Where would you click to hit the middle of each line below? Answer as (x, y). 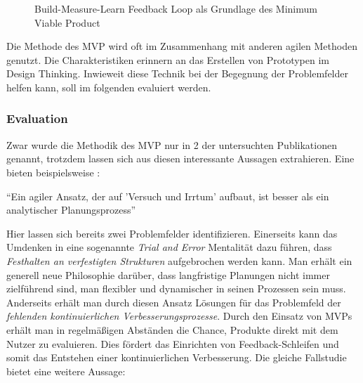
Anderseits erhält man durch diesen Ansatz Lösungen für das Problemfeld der (174, 302)
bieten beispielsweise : (53, 172)
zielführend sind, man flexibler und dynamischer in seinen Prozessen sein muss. (176, 288)
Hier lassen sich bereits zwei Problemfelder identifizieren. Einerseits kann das (172, 233)
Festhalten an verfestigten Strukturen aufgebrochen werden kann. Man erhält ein (179, 260)
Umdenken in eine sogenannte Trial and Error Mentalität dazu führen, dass (169, 247)
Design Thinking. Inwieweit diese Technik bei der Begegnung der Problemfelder (178, 73)
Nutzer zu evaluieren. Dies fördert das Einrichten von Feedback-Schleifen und (173, 343)
